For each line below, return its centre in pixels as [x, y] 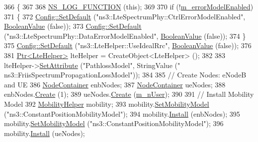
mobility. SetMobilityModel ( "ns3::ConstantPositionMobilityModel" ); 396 [114, 123]
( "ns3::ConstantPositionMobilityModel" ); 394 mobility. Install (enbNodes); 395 [122, 113]
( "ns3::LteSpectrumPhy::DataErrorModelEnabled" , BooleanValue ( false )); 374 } [125, 35]
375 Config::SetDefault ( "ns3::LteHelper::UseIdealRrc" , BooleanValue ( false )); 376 [128, 45]
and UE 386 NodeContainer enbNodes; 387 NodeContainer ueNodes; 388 [115, 84]
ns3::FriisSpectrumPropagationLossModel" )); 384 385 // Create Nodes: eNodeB [125, 75]
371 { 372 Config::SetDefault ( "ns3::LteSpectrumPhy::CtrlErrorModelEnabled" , [125, 16]
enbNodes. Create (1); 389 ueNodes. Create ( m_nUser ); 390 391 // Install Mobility [129, 94]
